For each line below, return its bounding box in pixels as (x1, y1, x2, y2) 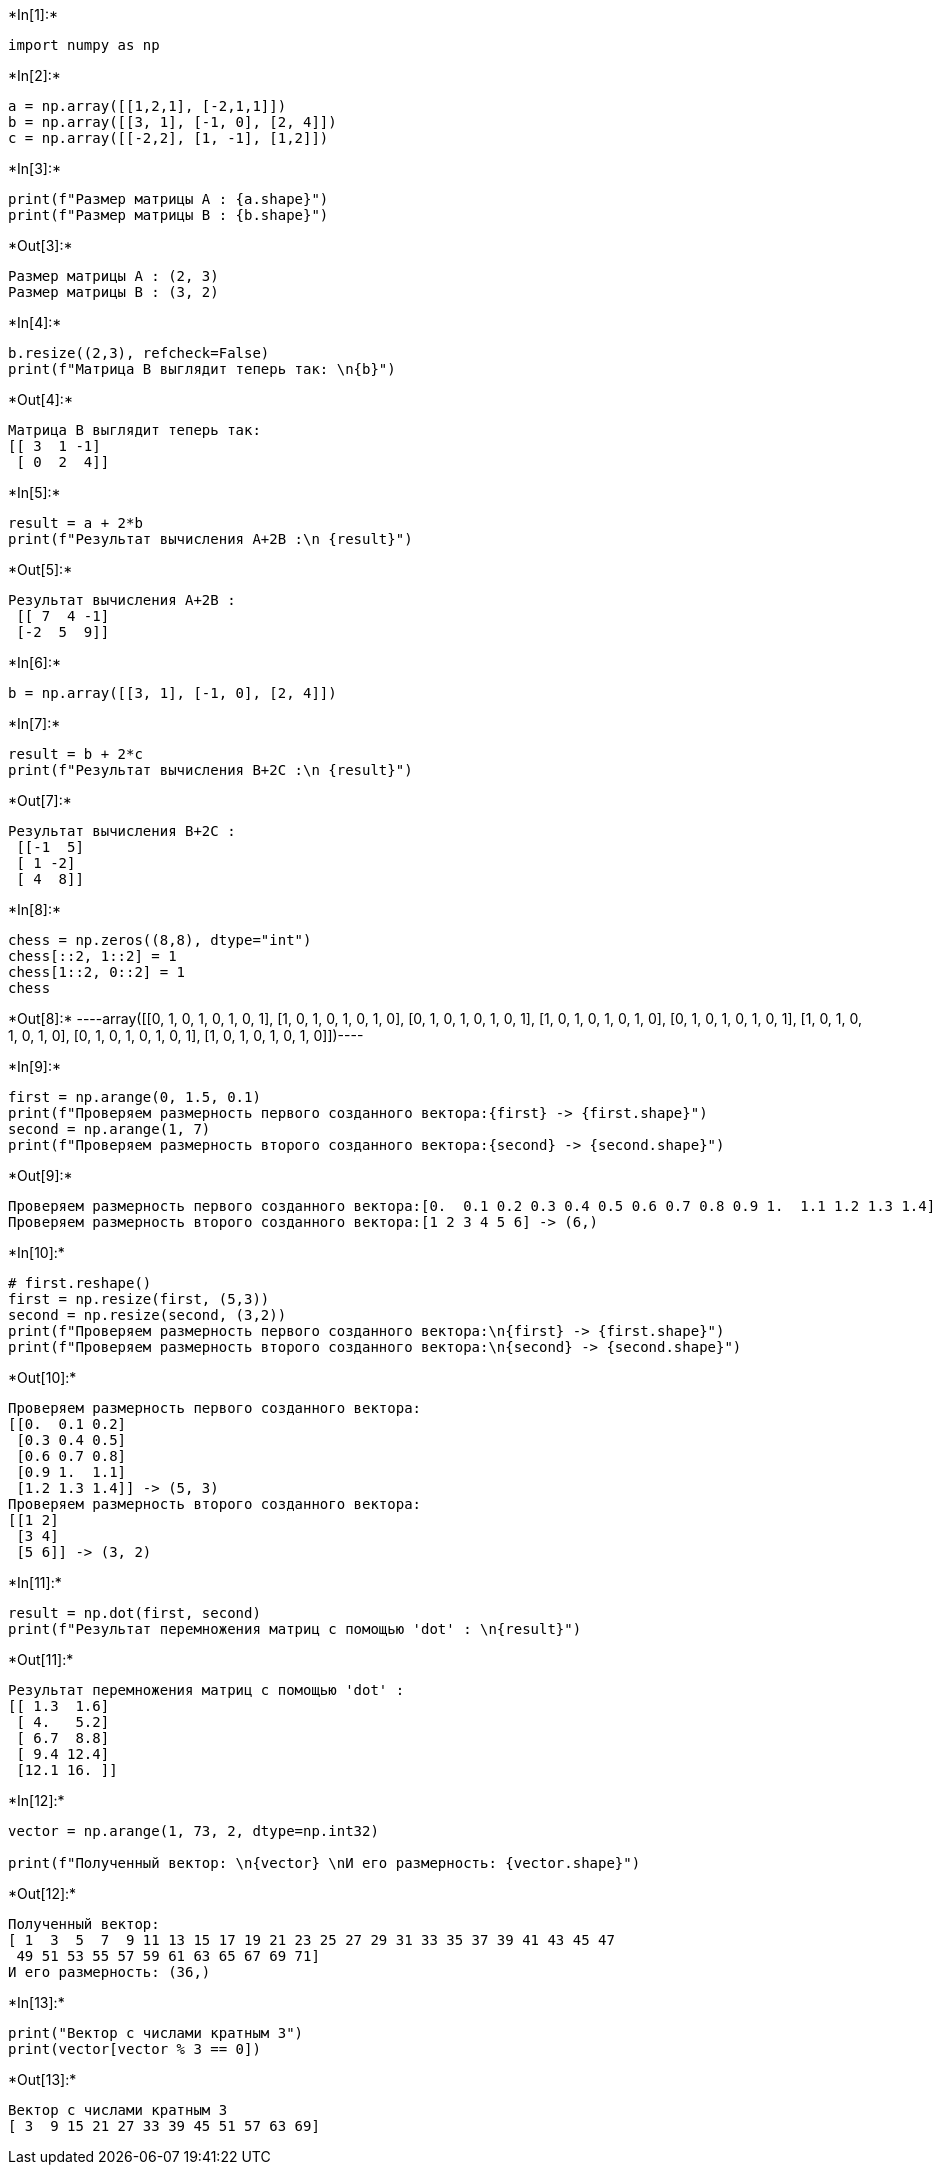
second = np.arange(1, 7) (8, 1121, 211, 1137)
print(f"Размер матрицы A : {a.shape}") (8, 191, 329, 207)
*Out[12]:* (8, 1885, 77, 1902)
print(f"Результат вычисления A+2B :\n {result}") (8, 531, 413, 547)
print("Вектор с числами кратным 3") (8, 2025, 304, 2041)
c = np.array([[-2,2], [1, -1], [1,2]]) (8, 130, 329, 146)
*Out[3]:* (8, 237, 73, 254)
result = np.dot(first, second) (8, 1605, 261, 1621)
